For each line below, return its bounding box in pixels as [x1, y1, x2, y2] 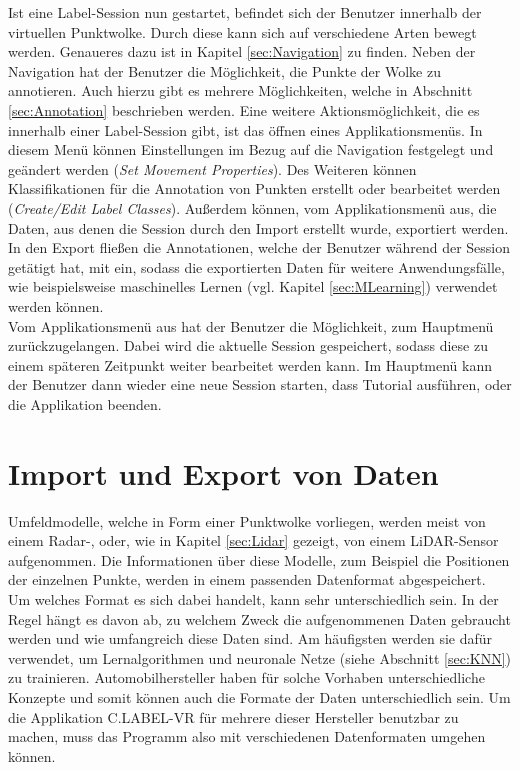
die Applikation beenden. [8, 393, 162, 414]
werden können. [8, 295, 104, 316]
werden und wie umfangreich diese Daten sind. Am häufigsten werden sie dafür [8, 628, 493, 649]
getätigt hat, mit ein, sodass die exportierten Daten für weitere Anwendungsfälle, [8, 256, 505, 277]
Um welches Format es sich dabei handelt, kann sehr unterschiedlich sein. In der [8, 588, 499, 609]
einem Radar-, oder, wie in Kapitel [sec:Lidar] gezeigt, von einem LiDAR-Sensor [8, 530, 499, 551]
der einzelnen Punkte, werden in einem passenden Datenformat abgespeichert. [8, 569, 486, 590]
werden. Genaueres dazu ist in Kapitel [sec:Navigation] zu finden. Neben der [8, 41, 476, 62]
